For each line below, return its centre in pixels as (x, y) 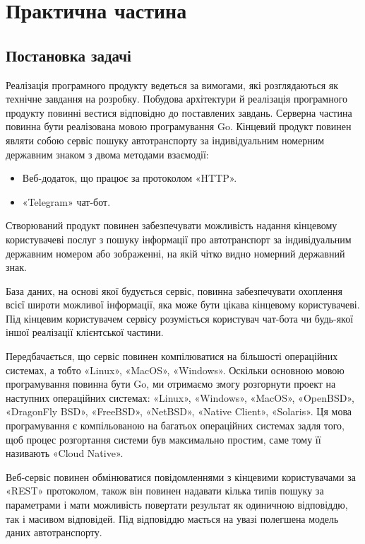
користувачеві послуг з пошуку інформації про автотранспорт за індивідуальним (179, 239)
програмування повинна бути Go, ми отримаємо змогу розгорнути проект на (171, 384)
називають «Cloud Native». (65, 453)
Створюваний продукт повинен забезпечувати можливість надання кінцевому (172, 225)
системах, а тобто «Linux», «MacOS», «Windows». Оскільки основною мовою (175, 370)
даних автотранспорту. (54, 532)
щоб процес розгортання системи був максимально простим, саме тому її (163, 439)
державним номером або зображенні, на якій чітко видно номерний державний (175, 253)
